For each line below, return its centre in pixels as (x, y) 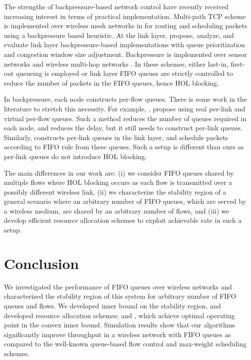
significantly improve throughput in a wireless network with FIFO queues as (117, 334)
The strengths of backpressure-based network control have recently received (116, 6)
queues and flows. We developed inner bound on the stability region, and (113, 305)
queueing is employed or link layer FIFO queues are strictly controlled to (124, 73)
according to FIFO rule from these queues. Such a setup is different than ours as (124, 147)
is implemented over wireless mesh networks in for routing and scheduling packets (126, 26)
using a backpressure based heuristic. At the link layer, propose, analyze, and (119, 35)
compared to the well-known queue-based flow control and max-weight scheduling (125, 344)
